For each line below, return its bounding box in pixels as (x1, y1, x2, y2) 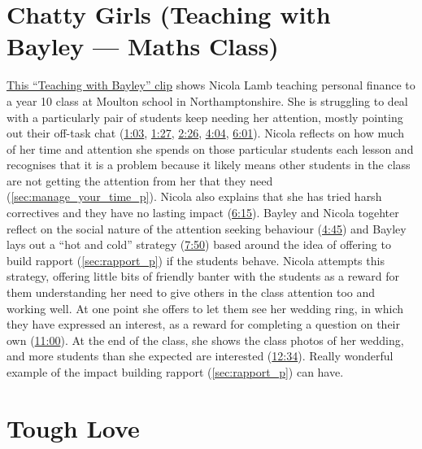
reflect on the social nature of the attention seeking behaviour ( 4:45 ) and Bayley (7, 220, 407, 237)
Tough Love (7, 411, 140, 444)
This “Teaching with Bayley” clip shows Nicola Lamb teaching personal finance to (7, 76, 415, 94)
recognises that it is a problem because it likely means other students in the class (7, 156, 411, 173)
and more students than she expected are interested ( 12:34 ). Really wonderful (7, 347, 394, 364)
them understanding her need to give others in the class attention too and (7, 284, 376, 301)
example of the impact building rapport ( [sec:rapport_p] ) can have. (7, 364, 344, 380)
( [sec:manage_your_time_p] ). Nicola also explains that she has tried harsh (7, 188, 382, 205)
